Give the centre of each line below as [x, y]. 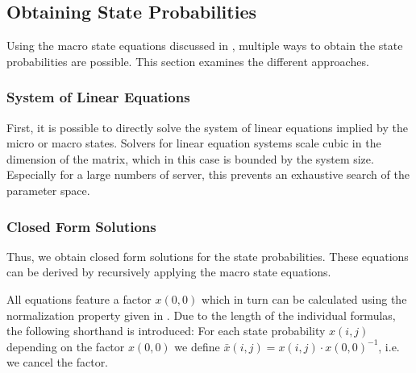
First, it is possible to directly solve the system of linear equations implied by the [207, 127]
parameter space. [48, 190]
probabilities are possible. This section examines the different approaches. [188, 61]
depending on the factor [66, 346]
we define [197, 346]
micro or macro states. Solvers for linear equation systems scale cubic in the [194, 143]
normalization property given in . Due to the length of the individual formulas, [201, 315]
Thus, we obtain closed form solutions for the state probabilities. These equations [208, 256]
